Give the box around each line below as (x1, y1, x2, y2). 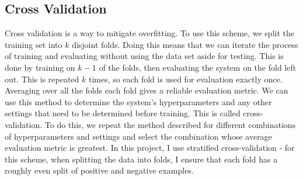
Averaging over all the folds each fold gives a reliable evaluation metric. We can (5, 84, 288, 96)
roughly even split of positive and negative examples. (5, 164, 194, 176)
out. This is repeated (5, 72, 79, 85)
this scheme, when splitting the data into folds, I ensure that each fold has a (5, 153, 278, 165)
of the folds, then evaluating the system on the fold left (99, 61, 297, 73)
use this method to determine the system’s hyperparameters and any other (5, 95, 272, 108)
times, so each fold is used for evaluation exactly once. (88, 72, 283, 85)
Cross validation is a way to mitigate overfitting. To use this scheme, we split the (5, 27, 294, 39)
